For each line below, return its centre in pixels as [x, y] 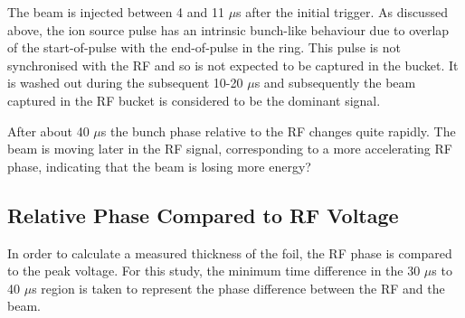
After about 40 [48, 131]
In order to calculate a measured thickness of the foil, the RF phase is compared [230, 253]
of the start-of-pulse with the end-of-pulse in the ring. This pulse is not [204, 47]
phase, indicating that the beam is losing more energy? [159, 166]
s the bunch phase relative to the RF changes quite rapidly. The [278, 131]
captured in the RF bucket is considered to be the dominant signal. [194, 100]
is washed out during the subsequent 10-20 [125, 83]
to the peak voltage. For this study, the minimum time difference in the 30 [214, 271]
